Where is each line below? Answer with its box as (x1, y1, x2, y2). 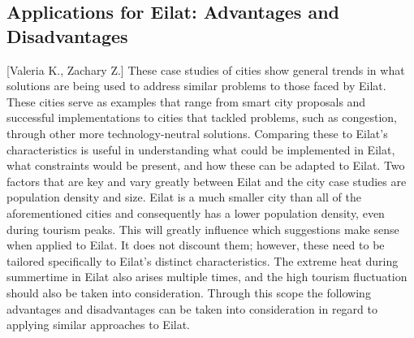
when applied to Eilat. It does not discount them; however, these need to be (6, 236, 385, 253)
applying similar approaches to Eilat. (6, 316, 191, 333)
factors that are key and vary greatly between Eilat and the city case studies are (6, 172, 407, 189)
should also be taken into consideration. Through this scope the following (6, 284, 371, 301)
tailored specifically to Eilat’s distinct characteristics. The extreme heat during (6, 252, 399, 269)
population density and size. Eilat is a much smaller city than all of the (6, 188, 361, 206)
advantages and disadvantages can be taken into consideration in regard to (6, 300, 377, 317)
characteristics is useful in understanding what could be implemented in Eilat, (6, 141, 395, 158)
